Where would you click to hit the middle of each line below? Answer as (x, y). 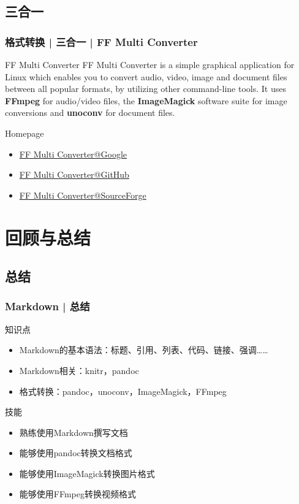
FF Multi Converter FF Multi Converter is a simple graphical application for (150, 64)
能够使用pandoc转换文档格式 (76, 453)
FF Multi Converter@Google (73, 154)
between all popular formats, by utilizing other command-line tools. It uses (146, 89)
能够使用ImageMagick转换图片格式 (87, 473)
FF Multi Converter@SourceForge (83, 195)
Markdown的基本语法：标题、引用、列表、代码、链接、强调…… (144, 350)
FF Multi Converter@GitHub (74, 174)
